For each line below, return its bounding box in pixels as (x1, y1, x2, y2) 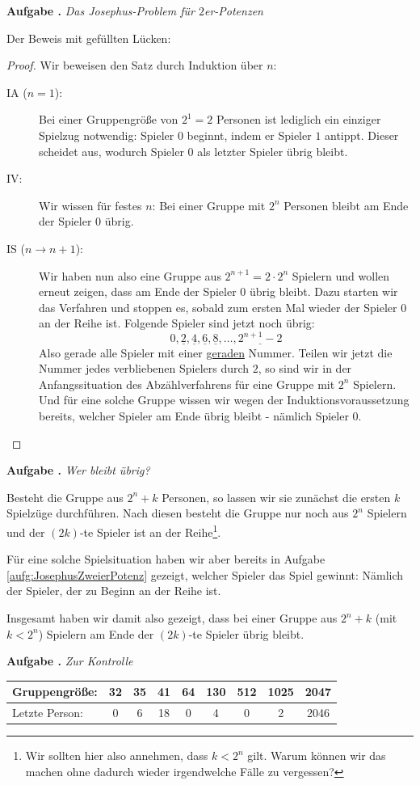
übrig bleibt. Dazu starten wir (250, 283, 398, 300)
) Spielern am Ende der (38, 625, 154, 642)
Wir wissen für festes (39, 196, 142, 213)
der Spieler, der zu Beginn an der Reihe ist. (6, 582, 221, 599)
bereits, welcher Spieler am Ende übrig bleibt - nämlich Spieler (39, 407, 349, 424)
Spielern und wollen (292, 267, 390, 284)
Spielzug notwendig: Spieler (39, 126, 174, 143)
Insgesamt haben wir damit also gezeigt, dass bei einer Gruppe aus (6, 610, 338, 626)
